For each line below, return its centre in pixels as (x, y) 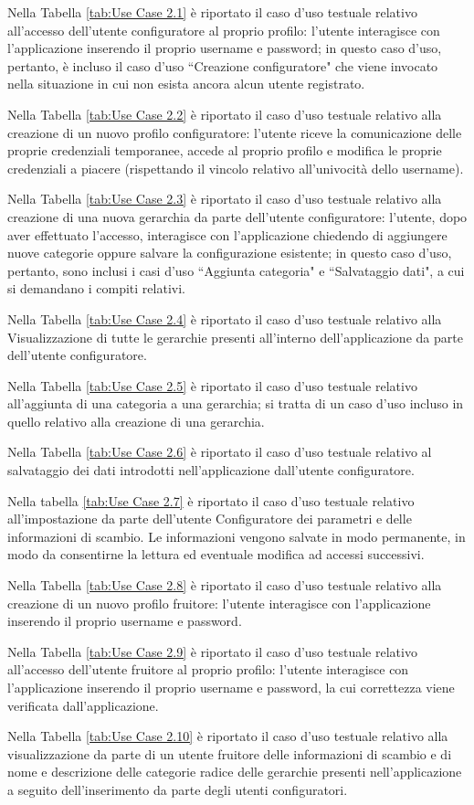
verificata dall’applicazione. (83, 705)
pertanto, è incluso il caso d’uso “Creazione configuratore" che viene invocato (223, 65)
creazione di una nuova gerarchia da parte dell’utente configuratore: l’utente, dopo (237, 216)
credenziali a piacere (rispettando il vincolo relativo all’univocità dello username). (236, 168)
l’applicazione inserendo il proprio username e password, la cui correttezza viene (231, 687)
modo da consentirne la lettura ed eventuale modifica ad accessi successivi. (216, 554)
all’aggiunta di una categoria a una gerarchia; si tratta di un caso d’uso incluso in (236, 403)
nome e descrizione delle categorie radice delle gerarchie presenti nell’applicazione (235, 772)
